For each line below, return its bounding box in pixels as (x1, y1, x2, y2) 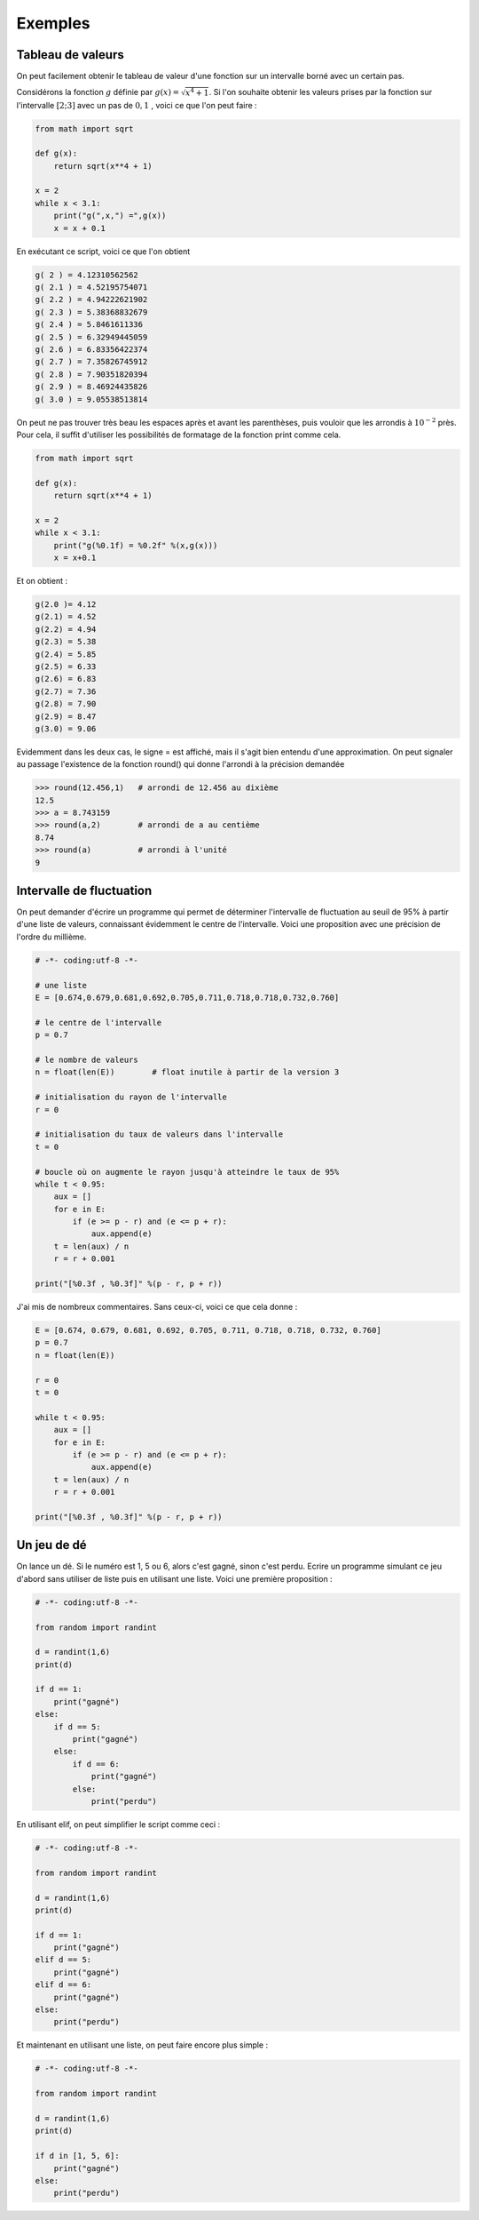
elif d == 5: (35, 1955, 92, 1965)
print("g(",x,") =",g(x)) (53, 211, 167, 221)
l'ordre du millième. (16, 931, 87, 942)
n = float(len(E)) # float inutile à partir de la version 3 (35, 1067, 340, 1077)
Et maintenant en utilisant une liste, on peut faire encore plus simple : (16, 2040, 269, 2050)
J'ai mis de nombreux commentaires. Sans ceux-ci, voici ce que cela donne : (16, 1302, 298, 1312)
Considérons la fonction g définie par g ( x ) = (16, 87, 180, 98)
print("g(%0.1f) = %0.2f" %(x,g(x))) (53, 540, 218, 550)
